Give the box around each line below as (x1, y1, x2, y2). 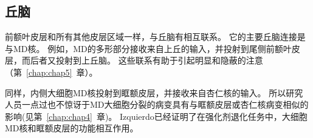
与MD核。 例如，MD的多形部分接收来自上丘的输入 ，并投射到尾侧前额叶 (5, 42, 292, 54)
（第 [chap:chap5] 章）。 (5, 65, 98, 78)
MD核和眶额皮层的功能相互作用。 (5, 122, 139, 134)
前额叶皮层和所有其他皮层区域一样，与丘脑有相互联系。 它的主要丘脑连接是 (5, 30, 306, 43)
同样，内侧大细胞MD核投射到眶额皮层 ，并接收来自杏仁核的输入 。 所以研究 (5, 86, 303, 99)
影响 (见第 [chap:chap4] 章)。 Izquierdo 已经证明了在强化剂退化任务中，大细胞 (5, 110, 308, 122)
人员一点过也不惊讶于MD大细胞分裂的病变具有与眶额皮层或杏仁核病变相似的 (5, 98, 309, 111)
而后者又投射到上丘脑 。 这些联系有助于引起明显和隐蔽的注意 (21, 54, 263, 67)
